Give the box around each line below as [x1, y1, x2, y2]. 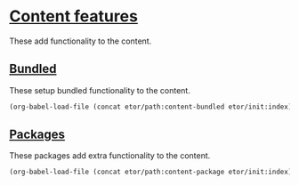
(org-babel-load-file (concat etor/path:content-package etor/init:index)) [9, 167, 296, 177]
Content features [9, 6, 138, 27]
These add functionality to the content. [9, 36, 152, 46]
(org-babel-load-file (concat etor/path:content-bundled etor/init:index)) [9, 102, 296, 111]
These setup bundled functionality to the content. [9, 84, 191, 95]
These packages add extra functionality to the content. [9, 150, 211, 161]
